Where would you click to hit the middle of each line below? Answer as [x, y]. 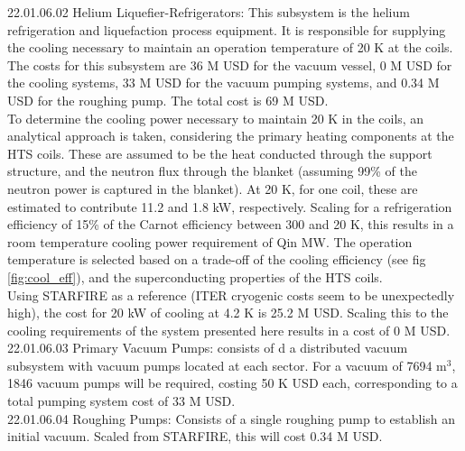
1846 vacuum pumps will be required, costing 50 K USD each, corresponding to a [232, 383]
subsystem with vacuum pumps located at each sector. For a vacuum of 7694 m [227, 365]
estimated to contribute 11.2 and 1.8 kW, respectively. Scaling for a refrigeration [230, 206]
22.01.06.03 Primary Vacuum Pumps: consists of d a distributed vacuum [208, 348]
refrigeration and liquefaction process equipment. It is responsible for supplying [227, 29]
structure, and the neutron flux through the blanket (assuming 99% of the [212, 171]
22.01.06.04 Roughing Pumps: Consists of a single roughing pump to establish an [232, 418]
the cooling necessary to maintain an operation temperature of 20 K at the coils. [230, 47]
